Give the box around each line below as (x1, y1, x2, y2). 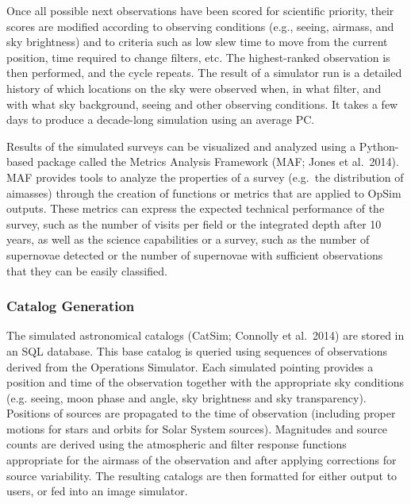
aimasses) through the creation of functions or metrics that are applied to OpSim (6, 184, 401, 201)
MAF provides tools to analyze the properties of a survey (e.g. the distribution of (6, 168, 404, 185)
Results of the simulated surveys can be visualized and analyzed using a (6, 137, 356, 154)
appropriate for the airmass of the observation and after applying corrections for (6, 452, 397, 468)
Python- (359, 137, 399, 154)
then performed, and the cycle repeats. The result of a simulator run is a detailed (6, 64, 402, 81)
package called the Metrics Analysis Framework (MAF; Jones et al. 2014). (36, 153, 399, 170)
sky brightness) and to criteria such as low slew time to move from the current (6, 33, 388, 50)
